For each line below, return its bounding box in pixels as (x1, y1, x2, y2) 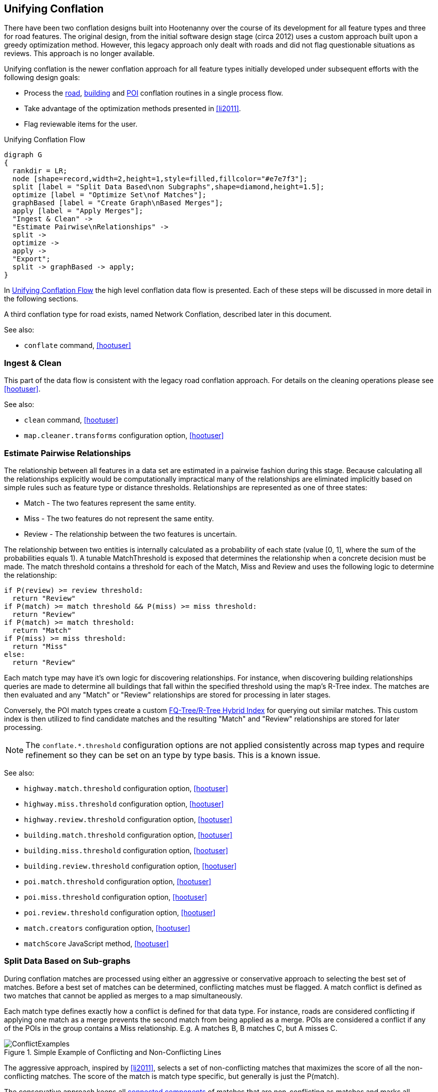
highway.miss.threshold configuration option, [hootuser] (24, 799, 224, 808)
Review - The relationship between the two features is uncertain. (24, 529, 237, 538)
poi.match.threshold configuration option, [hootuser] (24, 877, 211, 886)
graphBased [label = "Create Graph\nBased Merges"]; (12, 199, 223, 207)
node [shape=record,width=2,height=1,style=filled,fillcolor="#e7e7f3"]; (12, 175, 307, 183)
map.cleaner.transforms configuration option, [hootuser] (24, 431, 224, 440)
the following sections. (4, 294, 78, 303)
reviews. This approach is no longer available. (4, 49, 155, 58)
